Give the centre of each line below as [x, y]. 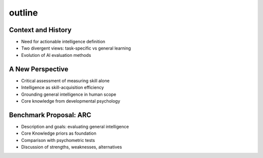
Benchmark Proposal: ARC [50, 115]
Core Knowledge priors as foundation [59, 133]
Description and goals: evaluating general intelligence [75, 126]
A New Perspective [39, 69]
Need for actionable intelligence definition [63, 42]
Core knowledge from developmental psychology [71, 101]
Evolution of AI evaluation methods [56, 55]
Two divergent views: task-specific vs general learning [76, 48]
